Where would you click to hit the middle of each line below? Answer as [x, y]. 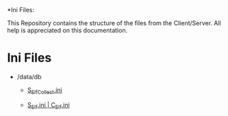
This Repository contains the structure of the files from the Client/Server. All [114, 23]
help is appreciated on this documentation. [67, 30]
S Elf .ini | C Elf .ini [48, 105]
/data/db [29, 76]
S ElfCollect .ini [45, 90]
